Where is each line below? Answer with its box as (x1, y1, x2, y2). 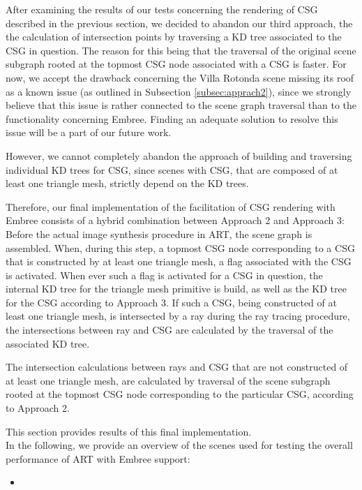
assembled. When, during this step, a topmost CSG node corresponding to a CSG (6, 240, 355, 255)
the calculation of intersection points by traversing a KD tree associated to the (6, 29, 342, 44)
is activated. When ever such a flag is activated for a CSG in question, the (6, 267, 323, 282)
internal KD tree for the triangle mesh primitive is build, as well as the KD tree (6, 281, 347, 296)
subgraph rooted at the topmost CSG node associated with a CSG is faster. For (6, 57, 347, 71)
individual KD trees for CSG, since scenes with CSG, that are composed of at (6, 162, 338, 177)
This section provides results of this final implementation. (6, 424, 252, 438)
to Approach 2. (6, 401, 70, 415)
